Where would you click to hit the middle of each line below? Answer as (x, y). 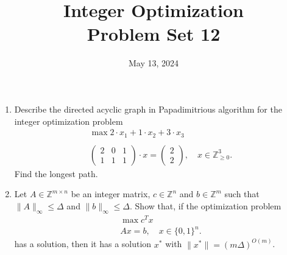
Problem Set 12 (154, 34)
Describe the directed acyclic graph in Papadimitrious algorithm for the (148, 109)
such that (242, 194)
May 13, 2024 (154, 63)
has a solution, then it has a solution (83, 244)
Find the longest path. (56, 173)
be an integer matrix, (111, 194)
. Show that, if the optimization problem (206, 205)
